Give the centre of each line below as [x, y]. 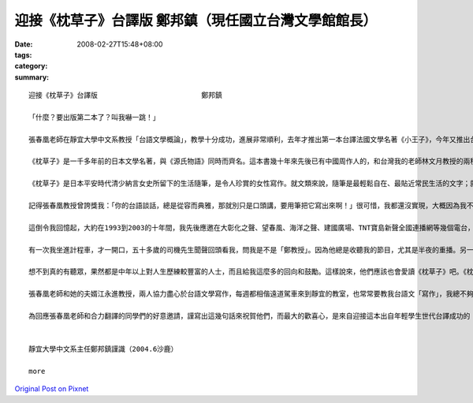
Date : [24, 44]
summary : [32, 77]
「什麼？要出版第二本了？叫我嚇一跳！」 [94, 117]
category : [31, 66]
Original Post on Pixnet [52, 389]
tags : [23, 54]
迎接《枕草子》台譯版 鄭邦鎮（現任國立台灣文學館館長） [196, 21]
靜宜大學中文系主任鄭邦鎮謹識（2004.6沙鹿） [103, 349]
